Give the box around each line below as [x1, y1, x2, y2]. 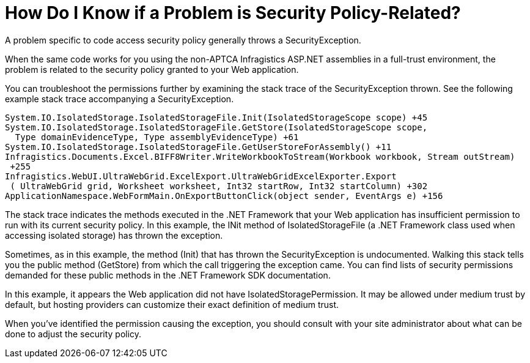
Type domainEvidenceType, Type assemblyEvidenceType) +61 [15, 132, 299, 142]
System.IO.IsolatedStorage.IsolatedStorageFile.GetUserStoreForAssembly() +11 [5, 141, 392, 152]
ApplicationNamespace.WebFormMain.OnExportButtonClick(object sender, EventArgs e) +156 [5, 190, 443, 201]
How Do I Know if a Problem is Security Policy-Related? [5, 2, 461, 23]
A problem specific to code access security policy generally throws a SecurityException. [5, 34, 361, 45]
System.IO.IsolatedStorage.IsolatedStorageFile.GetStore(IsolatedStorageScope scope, [5, 122, 428, 132]
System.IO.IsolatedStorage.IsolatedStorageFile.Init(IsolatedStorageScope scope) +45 [5, 112, 428, 122]
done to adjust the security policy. [5, 328, 142, 339]
